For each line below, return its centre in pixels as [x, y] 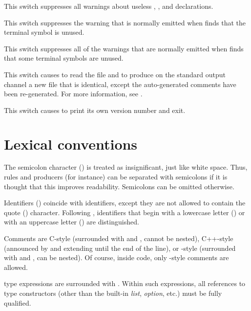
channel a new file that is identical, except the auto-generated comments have [120, 84]
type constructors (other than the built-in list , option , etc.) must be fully [113, 293]
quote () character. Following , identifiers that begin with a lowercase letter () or [125, 212]
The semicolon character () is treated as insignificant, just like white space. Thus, [126, 167]
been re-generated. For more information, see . [73, 94]
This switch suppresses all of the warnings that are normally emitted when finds [124, 48]
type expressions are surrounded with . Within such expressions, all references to [125, 283]
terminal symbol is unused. [44, 32]
